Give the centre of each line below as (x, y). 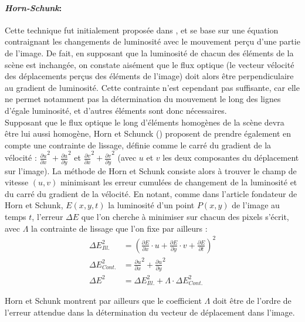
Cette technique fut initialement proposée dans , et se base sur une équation (142, 30)
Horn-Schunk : (33, 7)
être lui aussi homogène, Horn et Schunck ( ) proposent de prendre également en (148, 133)
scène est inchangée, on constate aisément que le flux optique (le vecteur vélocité (150, 64)
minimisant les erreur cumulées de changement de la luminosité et (179, 182)
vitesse (17, 182)
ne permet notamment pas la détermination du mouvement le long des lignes (143, 99)
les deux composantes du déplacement (231, 157)
